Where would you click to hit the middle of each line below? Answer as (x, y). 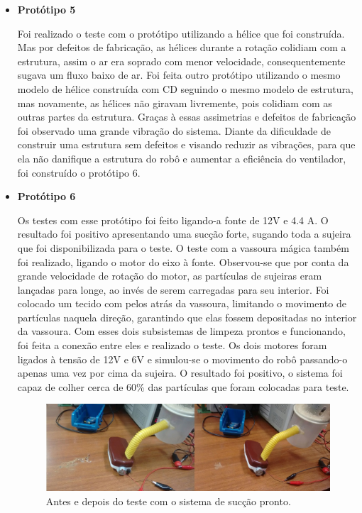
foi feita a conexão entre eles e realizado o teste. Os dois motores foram (172, 345)
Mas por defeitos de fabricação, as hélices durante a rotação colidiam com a (182, 47)
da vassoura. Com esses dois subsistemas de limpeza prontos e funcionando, (181, 331)
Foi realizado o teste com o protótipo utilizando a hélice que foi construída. (181, 33)
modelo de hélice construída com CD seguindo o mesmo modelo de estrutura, (185, 88)
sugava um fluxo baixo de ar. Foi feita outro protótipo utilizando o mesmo (179, 75)
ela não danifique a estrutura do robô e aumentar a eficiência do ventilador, (182, 158)
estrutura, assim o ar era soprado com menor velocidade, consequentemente (181, 61)
